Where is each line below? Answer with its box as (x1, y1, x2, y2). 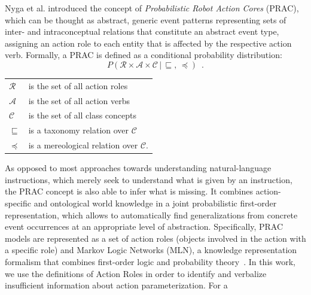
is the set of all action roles (28, 79, 128, 92)
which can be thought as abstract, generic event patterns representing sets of (5, 13, 286, 26)
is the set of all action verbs (28, 94, 130, 107)
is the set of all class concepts (28, 109, 137, 121)
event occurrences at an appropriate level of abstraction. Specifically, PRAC (5, 220, 283, 233)
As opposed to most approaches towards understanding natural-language (5, 162, 272, 174)
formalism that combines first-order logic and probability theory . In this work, (5, 255, 295, 267)
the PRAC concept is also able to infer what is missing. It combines (5, 185, 254, 197)
